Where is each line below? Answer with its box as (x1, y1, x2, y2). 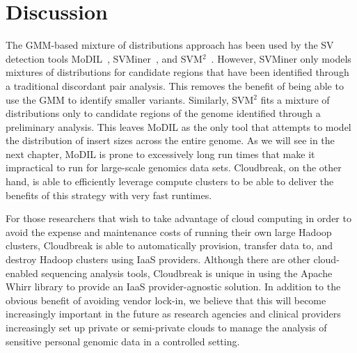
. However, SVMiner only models (211, 51, 351, 65)
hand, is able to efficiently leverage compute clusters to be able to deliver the (6, 174, 334, 189)
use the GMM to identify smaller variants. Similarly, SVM (6, 92, 254, 107)
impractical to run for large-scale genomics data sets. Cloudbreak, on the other (6, 160, 342, 175)
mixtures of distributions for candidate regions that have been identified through (6, 65, 349, 79)
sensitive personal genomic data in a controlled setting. (6, 334, 240, 348)
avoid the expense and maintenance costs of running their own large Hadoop (6, 224, 332, 239)
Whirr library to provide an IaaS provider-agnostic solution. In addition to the (6, 279, 341, 294)
